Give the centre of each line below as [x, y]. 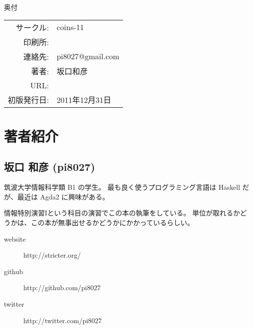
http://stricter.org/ [52, 255]
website [15, 239]
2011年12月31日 [84, 99]
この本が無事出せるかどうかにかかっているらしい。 [112, 222]
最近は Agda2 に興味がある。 [63, 196]
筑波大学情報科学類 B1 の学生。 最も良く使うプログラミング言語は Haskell [122, 187]
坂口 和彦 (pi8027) [50, 167]
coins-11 [70, 27]
